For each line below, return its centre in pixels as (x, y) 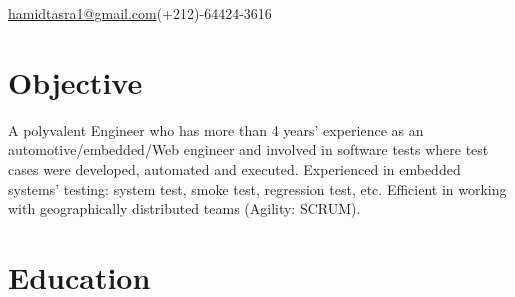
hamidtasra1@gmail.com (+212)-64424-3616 (140, 13)
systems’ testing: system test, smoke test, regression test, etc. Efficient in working (257, 188)
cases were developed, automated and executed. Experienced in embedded (234, 168)
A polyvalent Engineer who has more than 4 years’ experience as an (216, 129)
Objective (75, 81)
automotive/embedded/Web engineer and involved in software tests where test (248, 149)
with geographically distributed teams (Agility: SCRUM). (184, 208)
